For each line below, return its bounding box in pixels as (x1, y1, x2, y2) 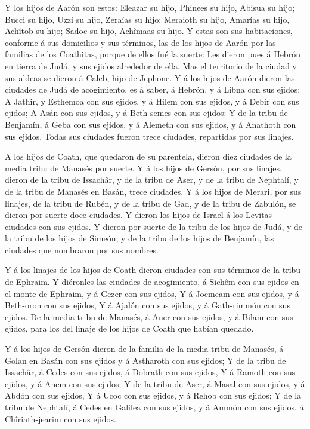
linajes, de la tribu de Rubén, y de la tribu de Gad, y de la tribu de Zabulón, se (5, 197, 296, 209)
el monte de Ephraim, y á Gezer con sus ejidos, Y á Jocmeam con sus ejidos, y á (5, 287, 299, 299)
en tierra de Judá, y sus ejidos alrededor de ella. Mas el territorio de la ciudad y (5, 59, 297, 72)
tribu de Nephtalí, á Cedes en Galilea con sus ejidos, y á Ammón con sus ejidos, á (5, 401, 304, 413)
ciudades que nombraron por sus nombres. (5, 243, 159, 256)
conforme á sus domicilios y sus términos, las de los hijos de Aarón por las (5, 36, 276, 48)
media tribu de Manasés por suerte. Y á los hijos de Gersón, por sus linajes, (5, 161, 282, 174)
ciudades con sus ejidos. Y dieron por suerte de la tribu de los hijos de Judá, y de (5, 220, 303, 232)
